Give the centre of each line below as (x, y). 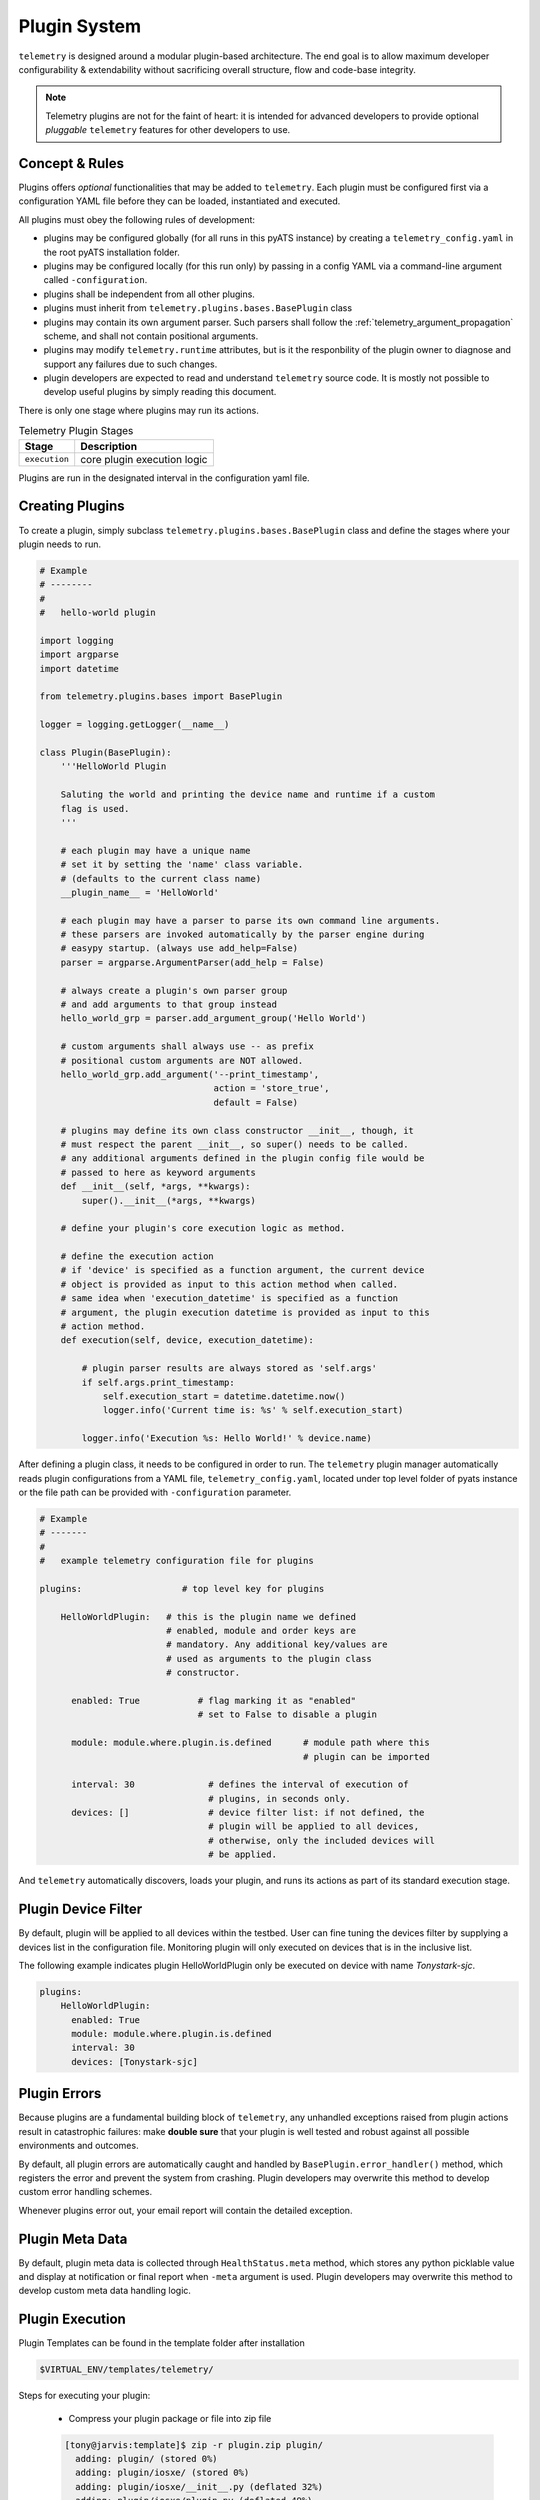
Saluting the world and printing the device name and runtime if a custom (247, 794)
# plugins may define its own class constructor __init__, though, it (237, 1130)
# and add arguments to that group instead (168, 1004)
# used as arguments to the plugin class (268, 1658)
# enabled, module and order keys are (261, 1631)
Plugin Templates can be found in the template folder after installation (161, 2343)
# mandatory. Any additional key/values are (276, 1644)
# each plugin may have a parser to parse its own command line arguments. (250, 920)
